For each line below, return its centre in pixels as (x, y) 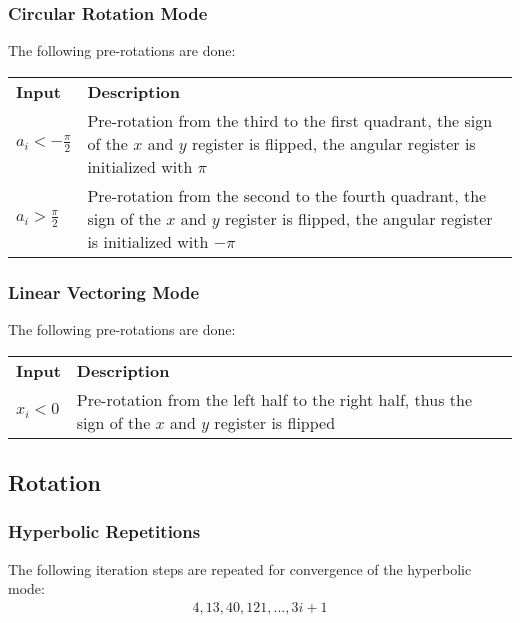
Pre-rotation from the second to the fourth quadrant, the (287, 195)
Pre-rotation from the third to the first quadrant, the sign (290, 120)
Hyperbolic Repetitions (104, 531)
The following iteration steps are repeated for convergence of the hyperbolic (240, 568)
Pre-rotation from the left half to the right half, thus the (274, 399)
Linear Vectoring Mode (104, 291)
